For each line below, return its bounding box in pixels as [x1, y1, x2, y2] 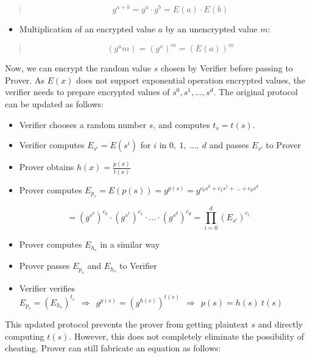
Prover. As [5, 73, 44, 86]
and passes [209, 138, 249, 151]
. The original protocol [213, 85, 298, 98]
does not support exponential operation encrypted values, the [76, 73, 306, 86]
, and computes [153, 118, 210, 131]
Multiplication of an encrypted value [19, 23, 156, 35]
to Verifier [119, 259, 157, 272]
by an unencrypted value [165, 23, 258, 35]
